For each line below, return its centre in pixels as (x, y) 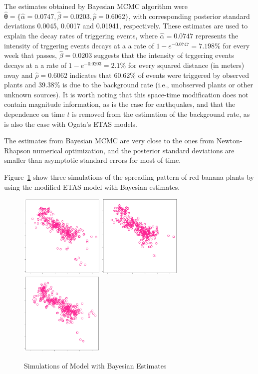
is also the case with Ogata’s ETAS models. (71, 124)
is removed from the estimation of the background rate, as (161, 114)
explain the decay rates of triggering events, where (81, 35)
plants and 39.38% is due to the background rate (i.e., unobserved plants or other (129, 85)
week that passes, (30, 55)
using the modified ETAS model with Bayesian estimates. (92, 187)
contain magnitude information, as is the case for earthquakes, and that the (120, 104)
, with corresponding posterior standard (189, 16)
